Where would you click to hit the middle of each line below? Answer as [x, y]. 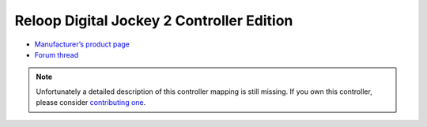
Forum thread [57, 54]
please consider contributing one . [91, 103]
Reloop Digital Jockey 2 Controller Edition [154, 21]
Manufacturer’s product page [82, 44]
